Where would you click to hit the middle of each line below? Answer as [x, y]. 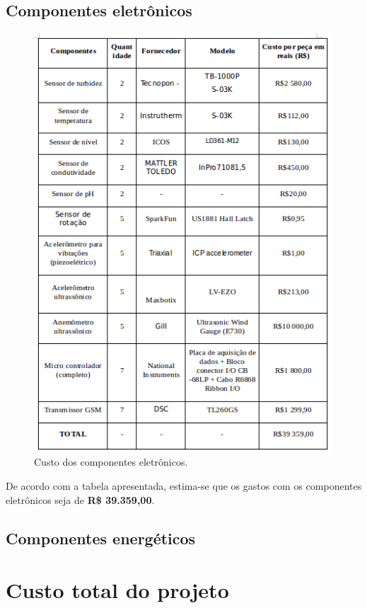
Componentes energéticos [101, 538]
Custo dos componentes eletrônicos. [111, 462]
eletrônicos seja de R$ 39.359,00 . [80, 499]
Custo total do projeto [117, 590]
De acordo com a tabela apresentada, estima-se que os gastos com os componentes [184, 486]
